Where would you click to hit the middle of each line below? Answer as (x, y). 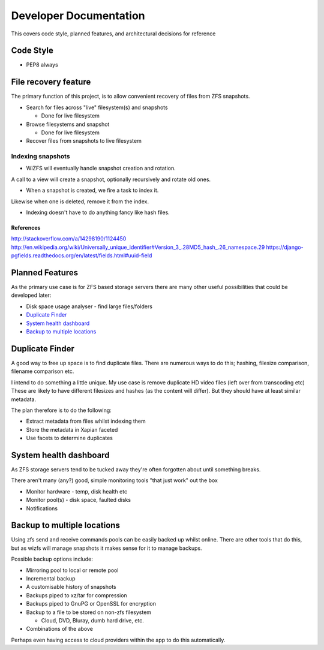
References (26, 228)
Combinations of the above (59, 629)
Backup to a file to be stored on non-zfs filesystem (89, 612)
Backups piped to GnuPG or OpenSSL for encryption (91, 604)
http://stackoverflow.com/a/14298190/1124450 (69, 239)
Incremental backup (51, 579)
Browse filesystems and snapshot (68, 124)
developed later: (31, 295)
